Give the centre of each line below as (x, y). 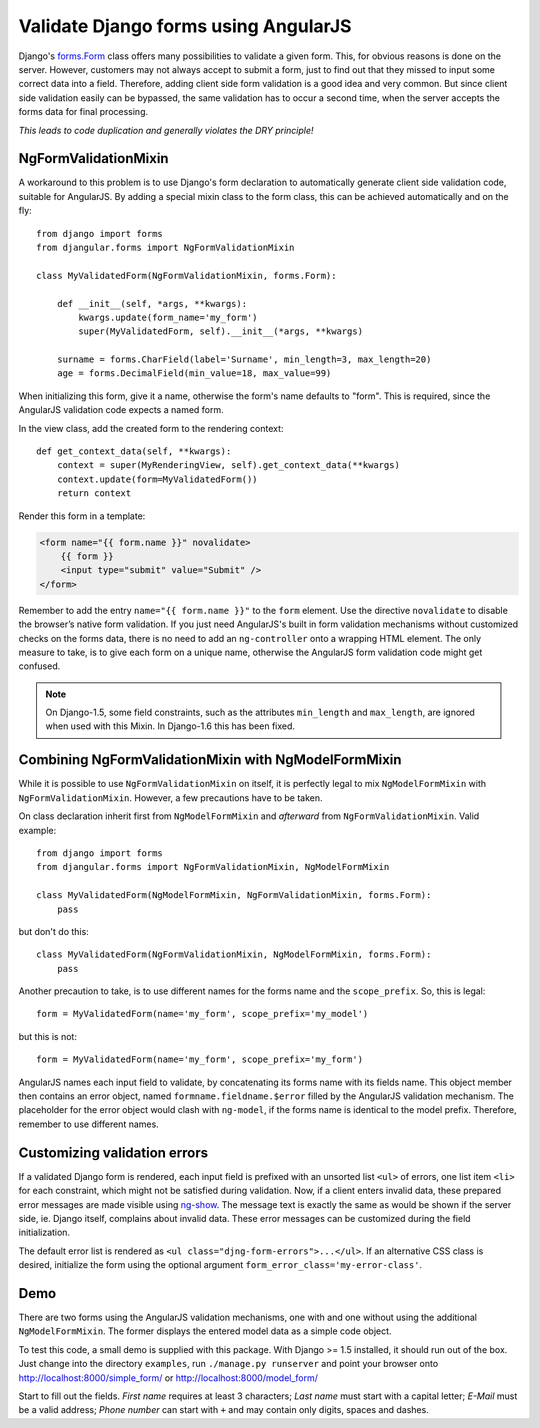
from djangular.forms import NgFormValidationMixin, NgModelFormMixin (213, 867)
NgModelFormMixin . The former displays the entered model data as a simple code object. (205, 1331)
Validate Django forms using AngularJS (185, 26)
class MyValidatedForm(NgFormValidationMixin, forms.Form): (186, 275)
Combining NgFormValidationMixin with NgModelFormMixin (210, 760)
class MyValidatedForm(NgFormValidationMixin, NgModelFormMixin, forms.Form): (234, 954)
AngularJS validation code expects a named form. (121, 410)
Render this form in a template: (82, 516)
